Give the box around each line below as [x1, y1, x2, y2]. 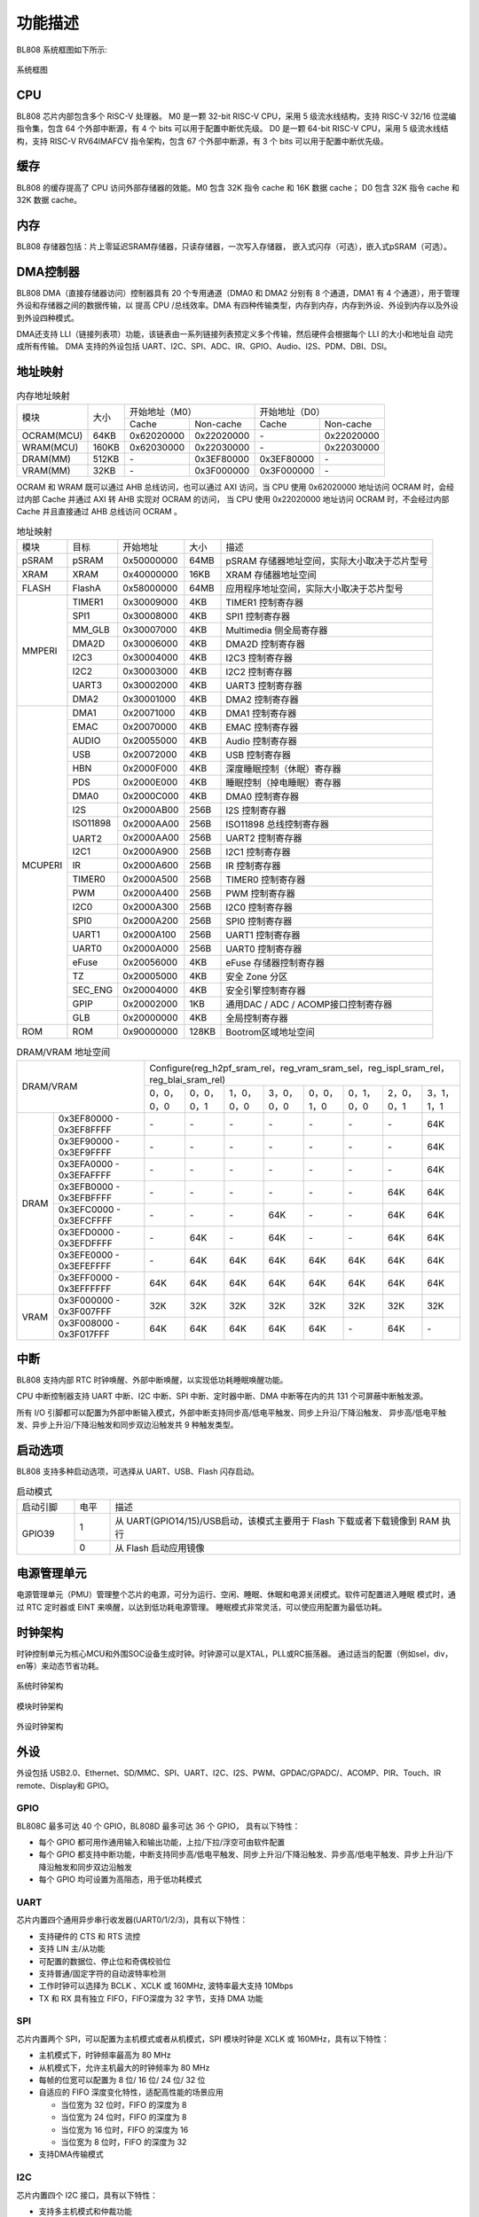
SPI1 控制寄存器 [225, 610, 291, 623]
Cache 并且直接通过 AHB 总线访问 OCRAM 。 [16, 506, 182, 517]
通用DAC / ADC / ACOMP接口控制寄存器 [225, 999, 393, 1011]
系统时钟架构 [16, 1680, 64, 1691]
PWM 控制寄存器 [225, 888, 296, 900]
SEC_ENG [72, 984, 114, 997]
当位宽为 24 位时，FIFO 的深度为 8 [60, 2111, 187, 2123]
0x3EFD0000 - [58, 1226, 122, 1238]
